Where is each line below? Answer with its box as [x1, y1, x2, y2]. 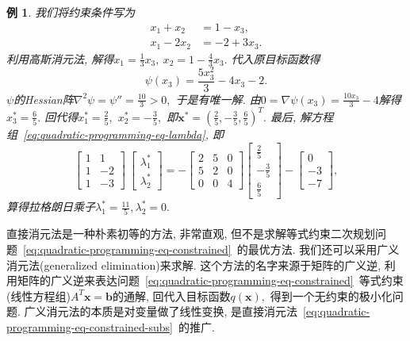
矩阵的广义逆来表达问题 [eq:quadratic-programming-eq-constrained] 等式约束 [17, 272, 404, 289]
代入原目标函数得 [231, 50, 320, 67]
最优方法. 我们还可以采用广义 [247, 241, 400, 258]
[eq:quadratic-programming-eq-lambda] [23, 125, 205, 142]
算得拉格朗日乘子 [6, 198, 95, 215]
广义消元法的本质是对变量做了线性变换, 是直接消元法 [24, 303, 298, 320]
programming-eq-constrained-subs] [6, 319, 173, 335]
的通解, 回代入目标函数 [113, 287, 231, 304]
